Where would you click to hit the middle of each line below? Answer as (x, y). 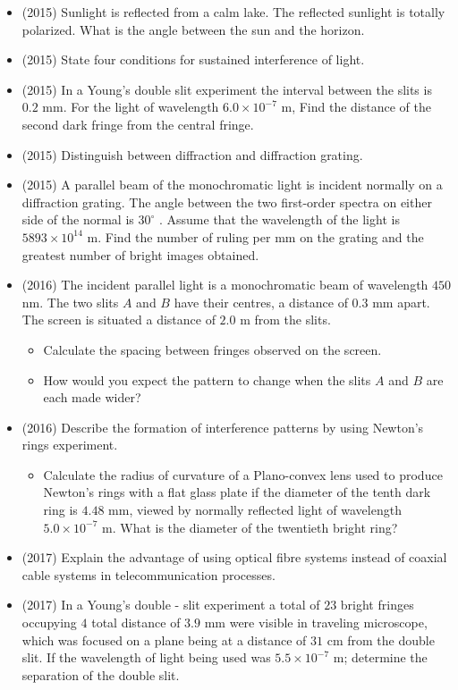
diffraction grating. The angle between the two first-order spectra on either (227, 202)
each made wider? (92, 397)
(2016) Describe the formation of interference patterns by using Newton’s (223, 427)
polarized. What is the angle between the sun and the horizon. (193, 29)
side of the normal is (78, 219)
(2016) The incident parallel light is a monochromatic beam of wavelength (225, 285)
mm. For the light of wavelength (131, 107)
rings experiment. (70, 445)
